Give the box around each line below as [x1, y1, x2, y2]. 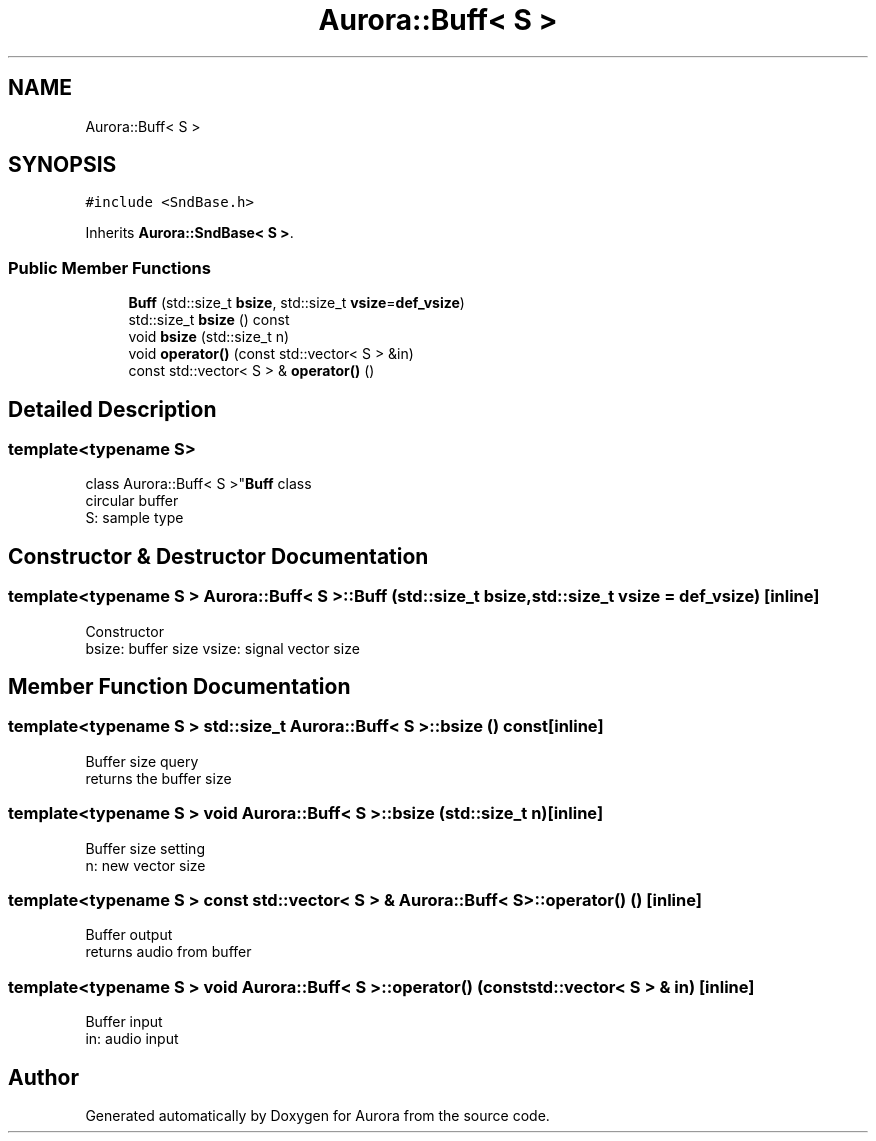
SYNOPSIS [8, 152, 117, 178]
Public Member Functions [8, 257, 211, 278]
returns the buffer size [85, 769, 232, 787]
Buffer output [85, 926, 173, 944]
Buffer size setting [85, 839, 205, 857]
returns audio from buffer [85, 943, 252, 961]
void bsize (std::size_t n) [128, 328, 290, 346]
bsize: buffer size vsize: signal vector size [85, 639, 360, 657]
